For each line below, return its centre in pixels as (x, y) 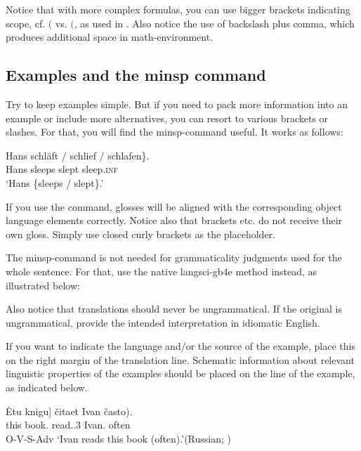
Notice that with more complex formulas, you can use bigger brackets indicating (178, 9)
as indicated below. (47, 387)
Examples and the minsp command (136, 75)
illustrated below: (43, 285)
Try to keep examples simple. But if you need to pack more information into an (177, 104)
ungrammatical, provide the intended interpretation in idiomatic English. (163, 322)
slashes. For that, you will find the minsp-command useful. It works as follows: (175, 132)
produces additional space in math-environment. (110, 37)
